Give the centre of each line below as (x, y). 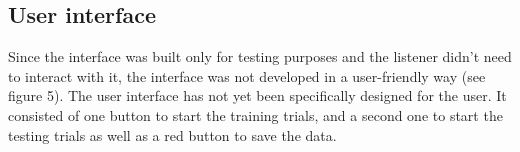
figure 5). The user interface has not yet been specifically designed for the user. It (257, 95)
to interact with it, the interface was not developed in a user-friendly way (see (247, 75)
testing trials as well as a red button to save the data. (172, 134)
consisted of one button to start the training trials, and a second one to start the (255, 114)
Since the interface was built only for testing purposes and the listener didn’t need (260, 56)
